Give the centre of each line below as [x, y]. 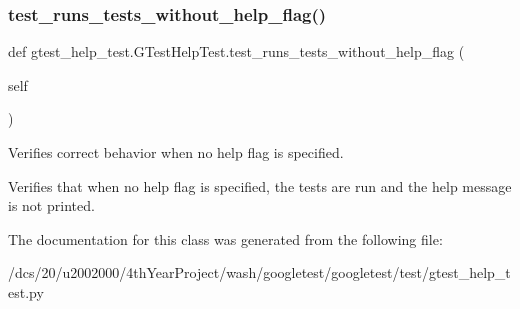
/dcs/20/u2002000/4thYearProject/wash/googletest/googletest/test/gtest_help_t [259, 272]
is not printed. [51, 205]
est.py [26, 291]
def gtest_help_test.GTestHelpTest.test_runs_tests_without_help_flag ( [236, 51]
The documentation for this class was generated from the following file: [225, 238]
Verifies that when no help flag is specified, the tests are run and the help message [260, 185]
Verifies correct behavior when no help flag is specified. [176, 152]
